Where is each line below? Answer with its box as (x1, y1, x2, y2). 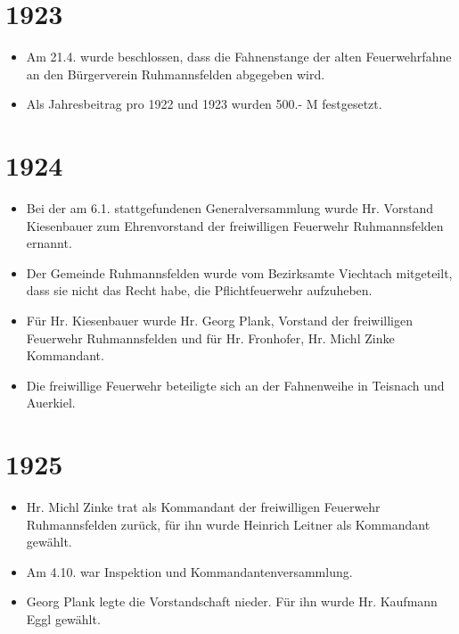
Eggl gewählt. (26, 610, 101, 629)
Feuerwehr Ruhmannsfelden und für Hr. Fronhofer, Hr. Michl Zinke (26, 328, 395, 347)
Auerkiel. (26, 393, 76, 412)
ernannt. (26, 234, 72, 252)
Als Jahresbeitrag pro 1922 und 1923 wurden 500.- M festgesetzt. (26, 95, 382, 113)
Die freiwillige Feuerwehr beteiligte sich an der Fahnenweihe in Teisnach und (26, 375, 445, 394)
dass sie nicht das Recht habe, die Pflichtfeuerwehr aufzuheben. (26, 281, 373, 300)
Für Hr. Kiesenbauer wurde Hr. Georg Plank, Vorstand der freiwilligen (26, 311, 413, 329)
